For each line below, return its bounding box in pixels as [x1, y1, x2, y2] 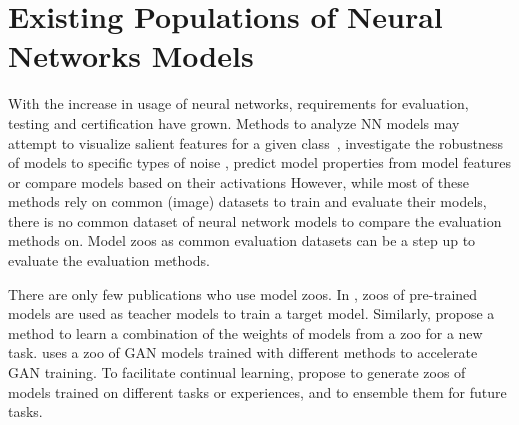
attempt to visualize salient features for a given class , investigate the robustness [8, 132, 504, 153]
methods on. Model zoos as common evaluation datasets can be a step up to [8, 230, 476, 251]
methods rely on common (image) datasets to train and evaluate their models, [8, 191, 487, 212]
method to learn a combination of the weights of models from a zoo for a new [8, 322, 483, 343]
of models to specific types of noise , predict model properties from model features [8, 152, 512, 173]
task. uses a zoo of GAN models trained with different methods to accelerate [8, 342, 478, 363]
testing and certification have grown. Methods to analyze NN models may [8, 112, 460, 133]
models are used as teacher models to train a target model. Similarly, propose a [8, 303, 495, 324]
